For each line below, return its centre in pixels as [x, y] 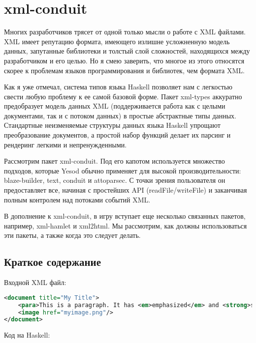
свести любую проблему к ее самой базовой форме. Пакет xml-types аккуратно [123, 96]
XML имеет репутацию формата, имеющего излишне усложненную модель [117, 41]
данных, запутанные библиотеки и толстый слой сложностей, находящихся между [127, 51]
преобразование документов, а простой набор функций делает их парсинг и [117, 135]
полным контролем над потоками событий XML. [77, 199]
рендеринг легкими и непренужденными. [65, 144]
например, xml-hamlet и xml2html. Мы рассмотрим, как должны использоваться [126, 225]
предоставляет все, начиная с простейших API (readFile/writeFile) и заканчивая [126, 190]
